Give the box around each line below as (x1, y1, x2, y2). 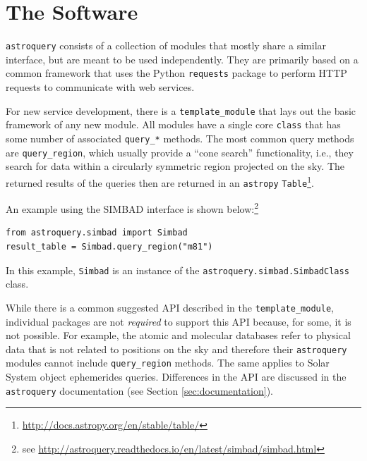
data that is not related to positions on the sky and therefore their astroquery (6, 341, 347, 356)
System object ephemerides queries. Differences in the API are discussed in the (6, 369, 347, 383)
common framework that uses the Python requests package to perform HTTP (6, 66, 347, 80)
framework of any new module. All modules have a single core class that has (6, 117, 341, 132)
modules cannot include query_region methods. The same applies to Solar (6, 355, 330, 370)
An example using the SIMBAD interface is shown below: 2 (6, 199, 259, 216)
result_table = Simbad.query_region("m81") (6, 242, 213, 252)
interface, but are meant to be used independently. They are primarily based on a (6, 51, 359, 66)
